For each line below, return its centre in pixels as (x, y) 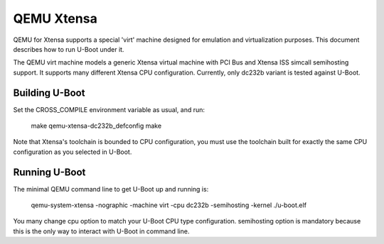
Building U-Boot (49, 93)
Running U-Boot (49, 172)
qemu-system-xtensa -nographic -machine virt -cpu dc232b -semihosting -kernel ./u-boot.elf (169, 205)
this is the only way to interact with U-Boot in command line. (101, 231)
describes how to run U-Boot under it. (69, 49)
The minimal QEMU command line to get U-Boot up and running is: (111, 189)
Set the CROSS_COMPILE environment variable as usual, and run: (109, 109)
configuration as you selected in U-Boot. (73, 152)
